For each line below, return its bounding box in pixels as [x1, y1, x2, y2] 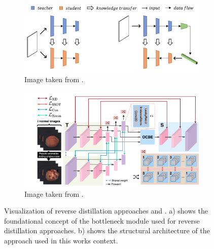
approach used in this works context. [4, 235, 118, 245]
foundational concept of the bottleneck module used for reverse [4, 215, 200, 226]
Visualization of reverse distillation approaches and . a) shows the [4, 205, 208, 216]
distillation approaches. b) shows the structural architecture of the [4, 225, 210, 236]
